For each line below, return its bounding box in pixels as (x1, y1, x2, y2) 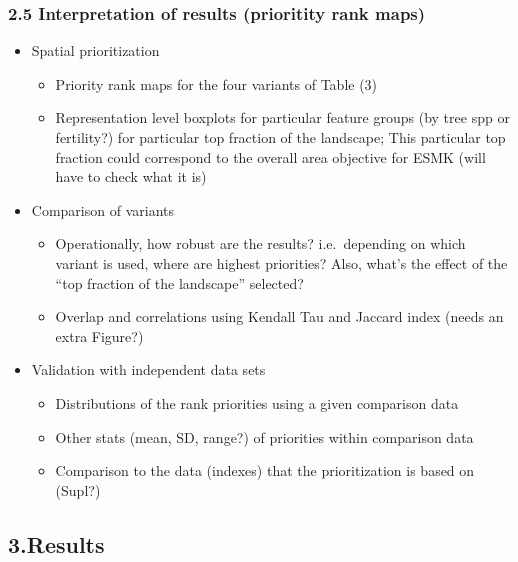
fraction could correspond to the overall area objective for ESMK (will (55, 146, 486, 167)
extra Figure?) (55, 325, 144, 346)
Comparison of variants (31, 199, 174, 220)
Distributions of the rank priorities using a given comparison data (55, 392, 459, 413)
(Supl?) (55, 479, 101, 500)
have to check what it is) (55, 166, 207, 187)
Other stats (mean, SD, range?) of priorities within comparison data (55, 426, 474, 447)
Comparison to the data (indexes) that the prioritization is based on (55, 460, 475, 481)
